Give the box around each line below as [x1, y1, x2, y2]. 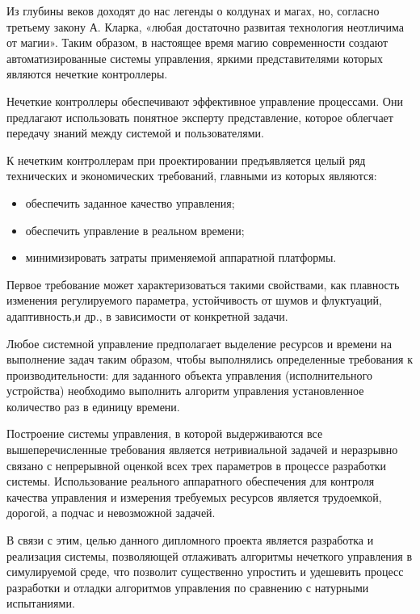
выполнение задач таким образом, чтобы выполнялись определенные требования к [6, 351, 413, 368]
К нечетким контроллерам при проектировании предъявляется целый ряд [6, 151, 366, 168]
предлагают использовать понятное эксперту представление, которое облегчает [6, 108, 393, 125]
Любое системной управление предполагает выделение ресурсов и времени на [6, 334, 393, 351]
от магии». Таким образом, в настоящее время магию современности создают [6, 34, 388, 51]
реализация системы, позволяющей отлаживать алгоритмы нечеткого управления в [6, 547, 413, 564]
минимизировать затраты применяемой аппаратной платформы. [25, 249, 337, 266]
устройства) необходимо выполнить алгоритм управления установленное [6, 382, 364, 399]
